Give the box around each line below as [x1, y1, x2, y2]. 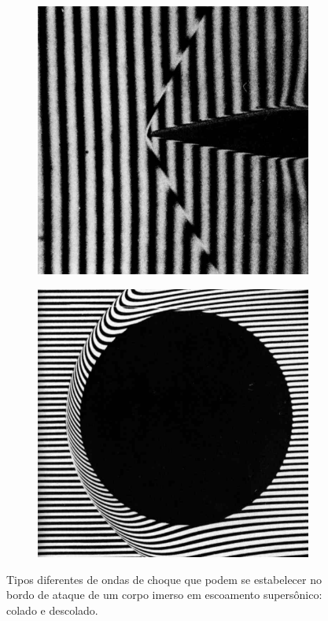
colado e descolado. [6, 601, 98, 618]
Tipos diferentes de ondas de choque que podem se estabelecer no [6, 571, 322, 587]
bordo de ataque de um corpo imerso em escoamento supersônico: [6, 586, 322, 603]
